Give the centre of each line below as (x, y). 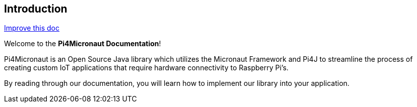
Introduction (36, 9)
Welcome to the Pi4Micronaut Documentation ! (83, 44)
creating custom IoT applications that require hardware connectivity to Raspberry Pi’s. (146, 68)
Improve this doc (32, 28)
